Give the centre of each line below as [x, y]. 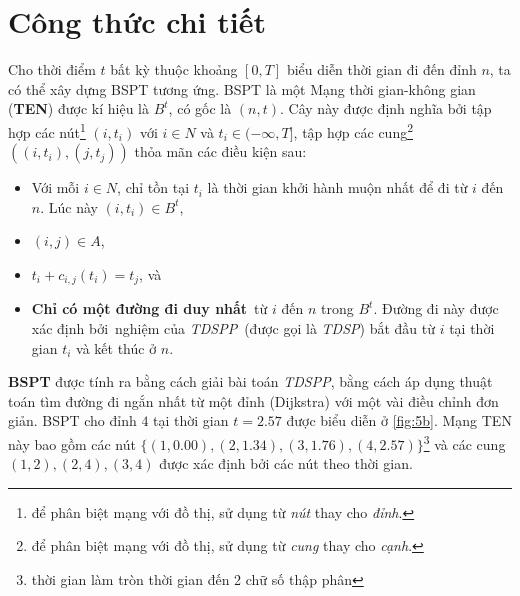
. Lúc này [69, 206]
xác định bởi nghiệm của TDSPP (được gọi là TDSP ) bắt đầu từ [233, 327]
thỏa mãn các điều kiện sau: [220, 151]
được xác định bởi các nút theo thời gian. [286, 463]
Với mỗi [55, 187]
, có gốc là [200, 108]
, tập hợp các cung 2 [353, 130]
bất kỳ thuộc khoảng [174, 69]
